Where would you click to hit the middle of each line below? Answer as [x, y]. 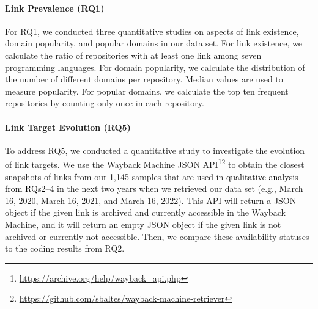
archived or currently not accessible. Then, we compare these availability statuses [157, 236]
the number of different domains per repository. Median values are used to [144, 79]
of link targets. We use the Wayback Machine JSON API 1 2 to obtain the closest [155, 163]
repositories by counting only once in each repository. [105, 103]
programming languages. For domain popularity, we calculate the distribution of [155, 67]
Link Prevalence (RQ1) [55, 8]
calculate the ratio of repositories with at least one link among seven [133, 55]
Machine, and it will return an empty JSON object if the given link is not [143, 224]
